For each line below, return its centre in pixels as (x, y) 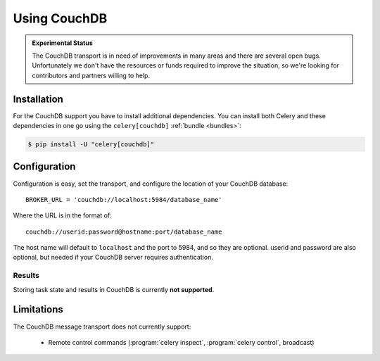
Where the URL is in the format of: (62, 215)
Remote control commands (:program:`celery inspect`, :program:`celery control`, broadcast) (181, 342)
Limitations (38, 310)
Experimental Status (62, 43)
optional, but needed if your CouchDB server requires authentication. (113, 258)
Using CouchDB (60, 18)
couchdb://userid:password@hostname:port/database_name (124, 232)
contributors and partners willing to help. (91, 75)
